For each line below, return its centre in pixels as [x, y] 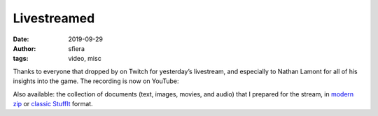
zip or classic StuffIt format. [53, 103]
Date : [21, 39]
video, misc [85, 59]
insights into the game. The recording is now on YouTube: [96, 81]
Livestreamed [54, 18]
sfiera [77, 48]
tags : [21, 59]
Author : [24, 48]
